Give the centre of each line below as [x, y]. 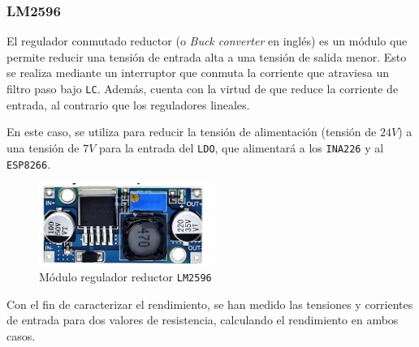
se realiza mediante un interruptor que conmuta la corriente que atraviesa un [198, 73]
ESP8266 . [29, 163]
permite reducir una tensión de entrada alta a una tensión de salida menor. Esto [207, 56]
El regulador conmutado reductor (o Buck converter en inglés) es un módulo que [207, 41]
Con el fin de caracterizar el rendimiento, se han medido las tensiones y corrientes [210, 304]
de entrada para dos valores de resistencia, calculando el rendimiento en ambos [203, 320]
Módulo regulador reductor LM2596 [125, 276]
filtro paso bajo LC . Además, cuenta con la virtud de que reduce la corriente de [203, 88]
